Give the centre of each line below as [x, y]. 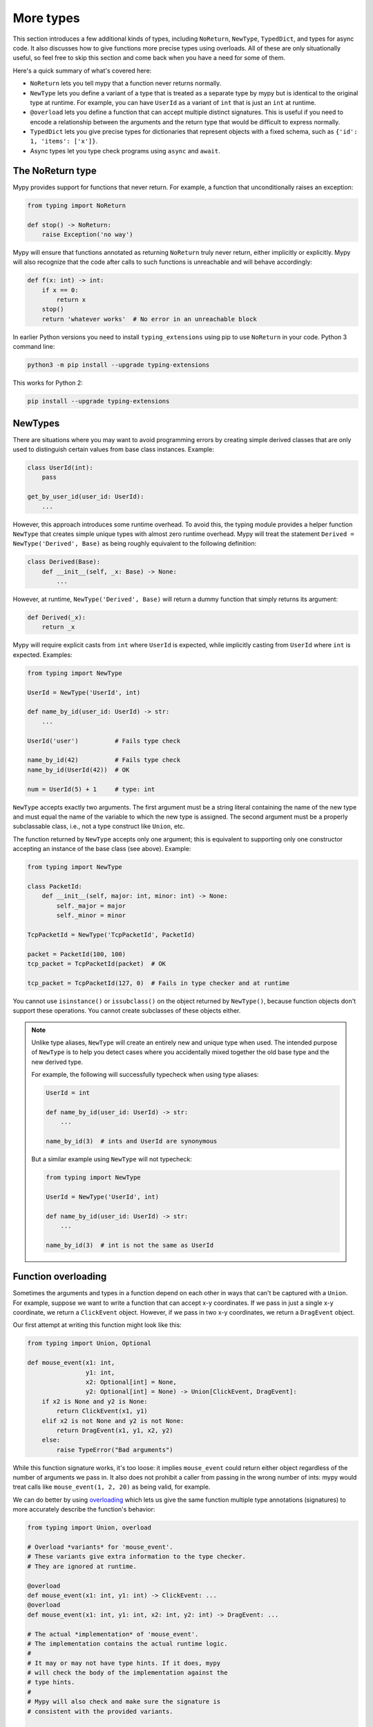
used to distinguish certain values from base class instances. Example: [113, 450]
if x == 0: [60, 290]
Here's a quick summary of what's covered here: [82, 70]
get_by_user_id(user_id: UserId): [86, 497]
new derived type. [57, 1062]
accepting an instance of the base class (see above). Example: [102, 849]
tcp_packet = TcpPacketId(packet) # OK [96, 963]
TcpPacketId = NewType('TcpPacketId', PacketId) [111, 935]
